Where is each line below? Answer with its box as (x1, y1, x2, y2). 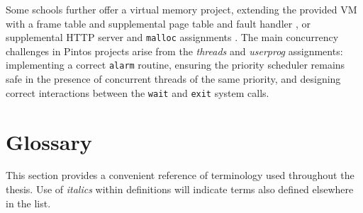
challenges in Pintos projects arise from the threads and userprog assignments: (6, 43, 343, 58)
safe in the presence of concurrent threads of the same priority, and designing (6, 71, 341, 86)
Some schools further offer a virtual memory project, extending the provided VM (6, 2, 357, 16)
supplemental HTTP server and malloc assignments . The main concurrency (6, 30, 339, 45)
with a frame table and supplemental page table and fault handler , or (6, 16, 311, 30)
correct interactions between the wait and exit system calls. (6, 85, 269, 100)
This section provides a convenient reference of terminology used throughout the (6, 168, 354, 183)
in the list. (6, 195, 51, 210)
